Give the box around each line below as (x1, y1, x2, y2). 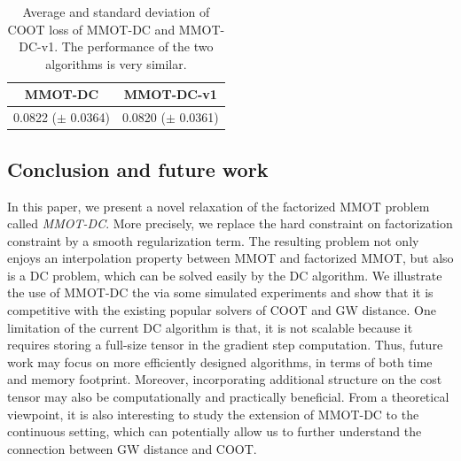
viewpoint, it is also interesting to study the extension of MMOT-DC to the (7, 404, 419, 423)
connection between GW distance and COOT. (7, 439, 257, 457)
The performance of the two (61, 37, 214, 56)
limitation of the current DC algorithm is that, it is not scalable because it (7, 318, 413, 336)
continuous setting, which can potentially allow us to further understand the (7, 422, 422, 441)
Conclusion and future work (7, 155, 269, 182)
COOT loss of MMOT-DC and (7, 19, 176, 38)
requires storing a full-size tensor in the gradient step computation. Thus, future (7, 335, 443, 354)
